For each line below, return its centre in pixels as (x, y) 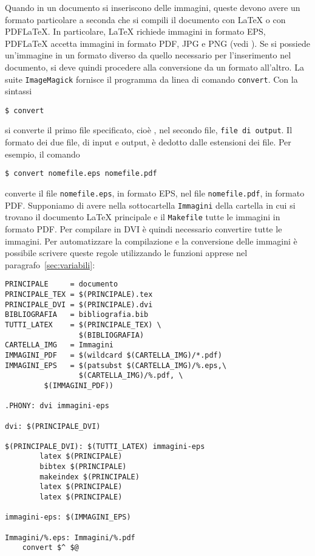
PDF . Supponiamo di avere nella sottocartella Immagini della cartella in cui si (150, 205)
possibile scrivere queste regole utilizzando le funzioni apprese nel (126, 253)
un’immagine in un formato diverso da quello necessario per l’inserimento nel (148, 55)
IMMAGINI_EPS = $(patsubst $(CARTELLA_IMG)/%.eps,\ (116, 365)
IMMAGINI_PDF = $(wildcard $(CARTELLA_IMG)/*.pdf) (113, 355)
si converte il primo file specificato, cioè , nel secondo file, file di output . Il (149, 130)
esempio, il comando (42, 154)
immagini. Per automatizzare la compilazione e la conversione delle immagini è (151, 241)
